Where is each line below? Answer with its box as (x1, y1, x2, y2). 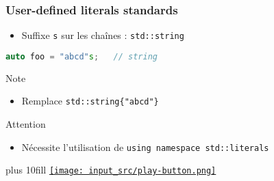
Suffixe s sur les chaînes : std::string (21, 28, 184, 42)
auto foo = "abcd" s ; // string (5, 51, 158, 61)
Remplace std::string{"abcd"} (21, 94, 159, 108)
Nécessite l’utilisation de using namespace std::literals (21, 139, 269, 154)
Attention (5, 117, 46, 130)
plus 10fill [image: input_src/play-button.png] (5, 163, 216, 177)
